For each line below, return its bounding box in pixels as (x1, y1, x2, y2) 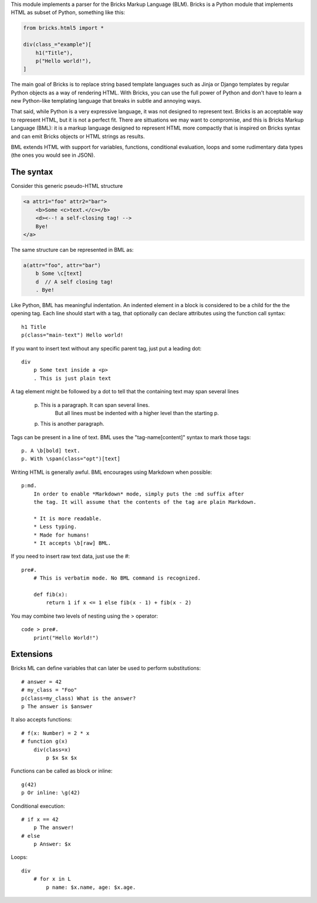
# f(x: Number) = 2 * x (21, 730, 90, 736)
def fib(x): (33, 591, 68, 598)
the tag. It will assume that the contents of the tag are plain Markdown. (33, 499, 257, 506)
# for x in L (33, 875, 71, 882)
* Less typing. (33, 523, 77, 530)
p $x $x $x (46, 754, 77, 761)
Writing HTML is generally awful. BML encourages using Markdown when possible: (11, 469, 213, 476)
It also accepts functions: (11, 716, 72, 723)
